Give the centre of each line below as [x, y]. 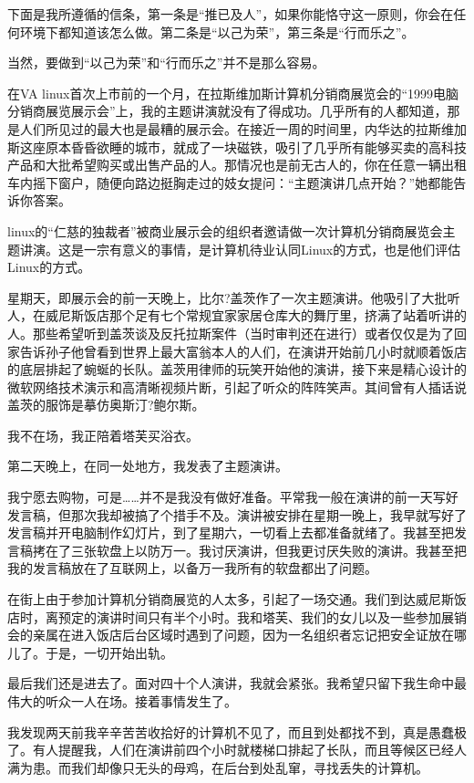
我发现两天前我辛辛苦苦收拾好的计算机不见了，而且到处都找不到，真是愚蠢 [231, 731]
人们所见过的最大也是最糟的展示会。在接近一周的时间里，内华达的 [217, 128]
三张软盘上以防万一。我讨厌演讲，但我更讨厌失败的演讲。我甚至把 [268, 550]
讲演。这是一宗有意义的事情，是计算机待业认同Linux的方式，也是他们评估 [240, 249]
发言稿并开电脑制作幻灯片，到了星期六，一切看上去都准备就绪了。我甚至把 [231, 532]
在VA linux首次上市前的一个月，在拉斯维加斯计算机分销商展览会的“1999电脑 [233, 93]
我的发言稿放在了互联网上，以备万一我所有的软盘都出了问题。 [192, 568]
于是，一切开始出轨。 [109, 652]
